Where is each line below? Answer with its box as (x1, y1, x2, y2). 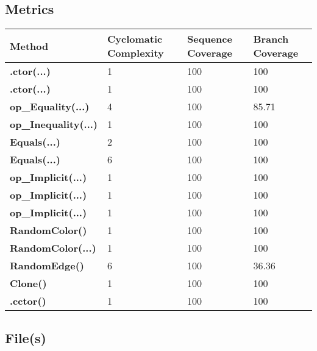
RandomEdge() (10, 258, 84, 273)
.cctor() (10, 294, 46, 308)
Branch (253, 32, 289, 46)
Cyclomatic (107, 32, 163, 46)
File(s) (5, 328, 46, 347)
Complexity (107, 46, 164, 60)
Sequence (187, 32, 232, 46)
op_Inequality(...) (10, 117, 98, 132)
